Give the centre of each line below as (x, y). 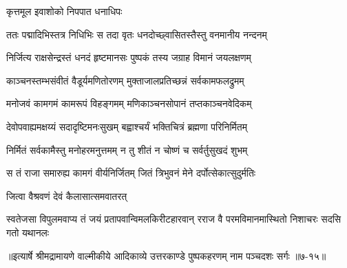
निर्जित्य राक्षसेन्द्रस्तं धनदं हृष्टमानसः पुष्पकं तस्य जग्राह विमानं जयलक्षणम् (129, 57)
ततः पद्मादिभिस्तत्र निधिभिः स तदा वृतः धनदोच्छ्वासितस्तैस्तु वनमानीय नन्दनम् (137, 34)
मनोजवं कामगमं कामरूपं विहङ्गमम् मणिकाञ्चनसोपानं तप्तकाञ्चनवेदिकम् (129, 103)
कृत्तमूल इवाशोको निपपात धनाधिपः (64, 11)
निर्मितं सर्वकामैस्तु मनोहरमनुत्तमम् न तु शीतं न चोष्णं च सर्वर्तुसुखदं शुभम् (127, 149)
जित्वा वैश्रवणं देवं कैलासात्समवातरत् (67, 196)
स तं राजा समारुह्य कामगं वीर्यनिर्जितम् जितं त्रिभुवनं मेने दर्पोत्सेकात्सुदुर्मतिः (131, 173)
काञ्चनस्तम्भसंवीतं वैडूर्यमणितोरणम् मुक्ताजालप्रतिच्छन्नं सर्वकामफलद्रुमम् (125, 80)
